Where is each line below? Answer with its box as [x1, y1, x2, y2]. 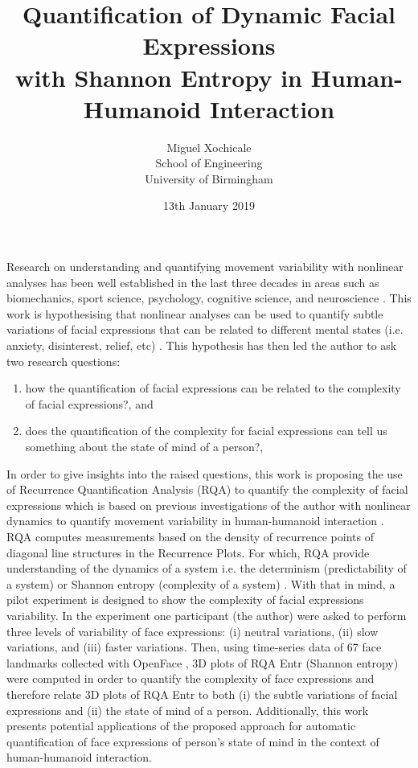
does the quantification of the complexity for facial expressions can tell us [25, 422, 387, 439]
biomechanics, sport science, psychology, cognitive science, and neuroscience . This [6, 290, 412, 306]
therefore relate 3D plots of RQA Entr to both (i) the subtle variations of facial [6, 685, 398, 702]
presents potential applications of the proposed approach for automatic [6, 717, 356, 734]
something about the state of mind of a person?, [25, 438, 264, 454]
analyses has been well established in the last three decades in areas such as [6, 273, 379, 290]
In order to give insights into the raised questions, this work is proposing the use [6, 465, 403, 482]
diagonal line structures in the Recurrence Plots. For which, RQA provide [6, 544, 370, 561]
